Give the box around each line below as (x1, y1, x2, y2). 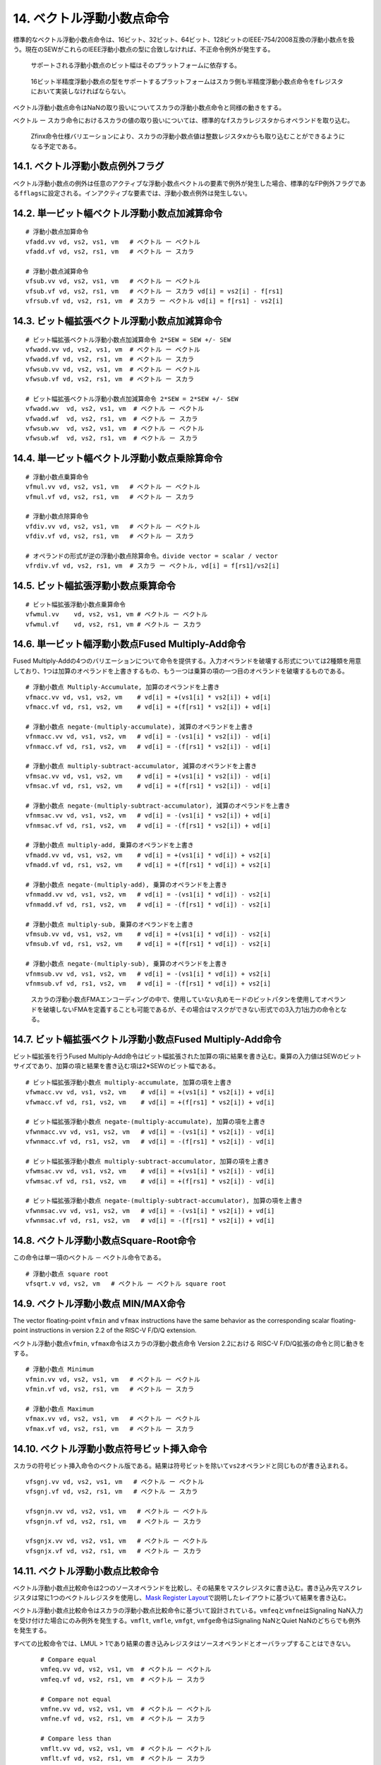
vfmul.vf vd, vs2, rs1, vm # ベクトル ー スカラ (25, 493, 194, 501)
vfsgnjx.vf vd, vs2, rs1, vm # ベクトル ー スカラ (25, 1547, 202, 1555)
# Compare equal (40, 1656, 97, 1664)
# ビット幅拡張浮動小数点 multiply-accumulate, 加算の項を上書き (25, 1078, 233, 1087)
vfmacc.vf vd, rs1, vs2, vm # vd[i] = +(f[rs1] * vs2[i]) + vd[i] (25, 703, 272, 711)
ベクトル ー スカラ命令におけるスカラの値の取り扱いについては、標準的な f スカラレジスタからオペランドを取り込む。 (13, 116, 354, 124)
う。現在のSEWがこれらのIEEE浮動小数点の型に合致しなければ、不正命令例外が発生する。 (13, 44, 274, 53)
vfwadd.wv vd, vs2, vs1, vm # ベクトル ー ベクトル (25, 405, 205, 413)
